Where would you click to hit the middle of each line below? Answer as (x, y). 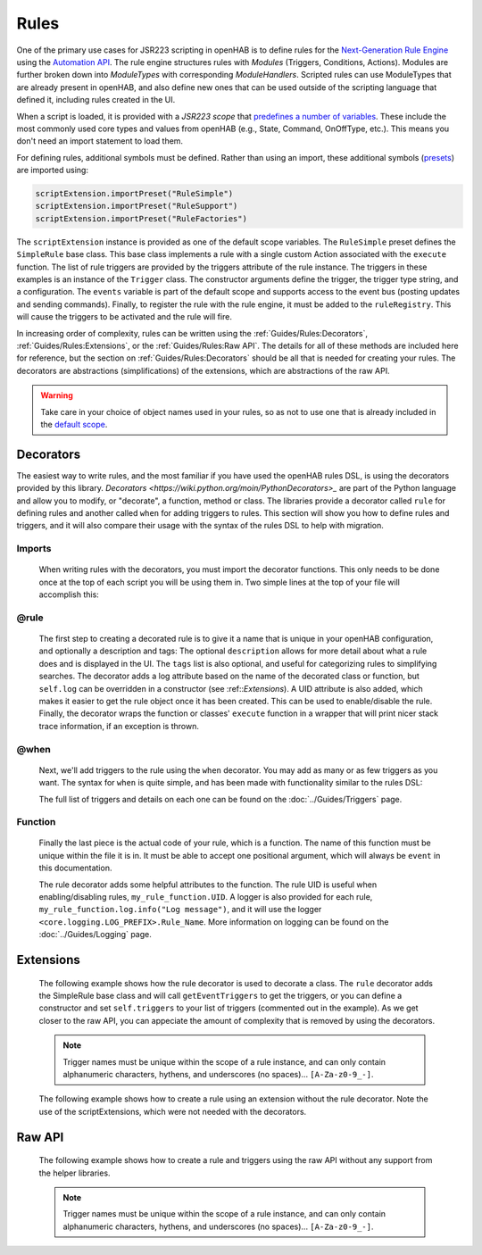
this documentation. (75, 868)
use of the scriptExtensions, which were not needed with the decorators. (173, 1111)
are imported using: (53, 170)
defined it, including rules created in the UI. (96, 100)
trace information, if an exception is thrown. (119, 726)
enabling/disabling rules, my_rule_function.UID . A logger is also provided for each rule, (206, 897)
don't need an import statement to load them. (100, 141)
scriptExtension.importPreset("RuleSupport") (137, 206)
